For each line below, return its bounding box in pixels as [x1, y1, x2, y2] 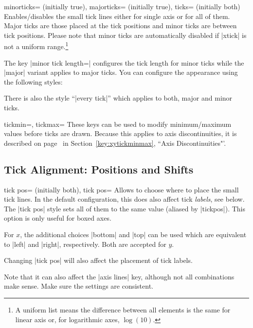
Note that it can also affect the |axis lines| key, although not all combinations [4, 271, 235, 281]
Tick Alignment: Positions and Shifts [4, 161, 194, 176]
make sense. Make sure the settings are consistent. [4, 281, 153, 291]
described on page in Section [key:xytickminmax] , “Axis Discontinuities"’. [4, 138, 226, 148]
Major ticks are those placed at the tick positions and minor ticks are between [4, 20, 237, 31]
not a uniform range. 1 [4, 40, 69, 52]
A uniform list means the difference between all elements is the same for [15, 304, 231, 314]
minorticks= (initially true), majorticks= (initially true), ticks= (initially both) [4, 1, 240, 11]
